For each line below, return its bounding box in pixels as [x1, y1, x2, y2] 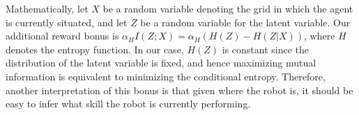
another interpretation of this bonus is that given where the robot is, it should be [6, 82, 353, 97]
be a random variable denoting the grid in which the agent [102, 1, 353, 15]
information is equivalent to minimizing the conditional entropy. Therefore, [6, 69, 326, 83]
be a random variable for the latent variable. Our [140, 15, 351, 29]
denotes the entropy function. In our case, [6, 42, 184, 56]
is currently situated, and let [6, 15, 128, 29]
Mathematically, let [6, 1, 89, 15]
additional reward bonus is [6, 28, 119, 43]
